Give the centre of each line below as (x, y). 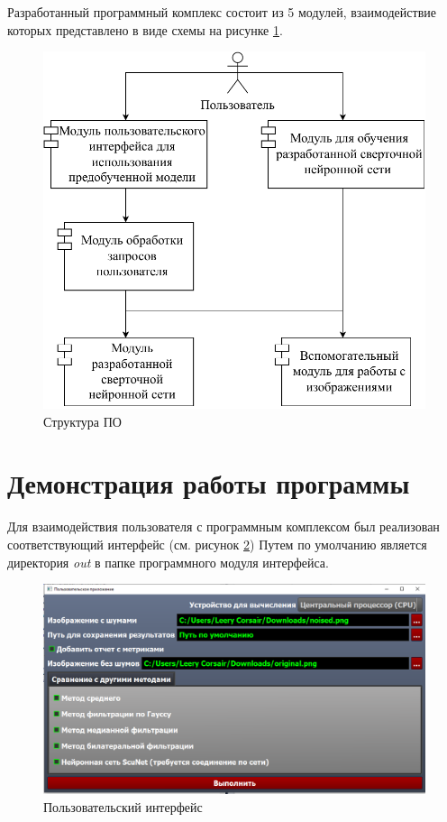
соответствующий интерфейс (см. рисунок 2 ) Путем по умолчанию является (217, 544)
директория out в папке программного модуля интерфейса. (168, 562)
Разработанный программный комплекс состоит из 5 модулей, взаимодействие (222, 12)
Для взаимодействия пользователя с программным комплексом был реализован (223, 526)
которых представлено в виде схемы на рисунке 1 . (145, 29)
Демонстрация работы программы (209, 483)
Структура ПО (82, 421)
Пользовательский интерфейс (123, 806)
